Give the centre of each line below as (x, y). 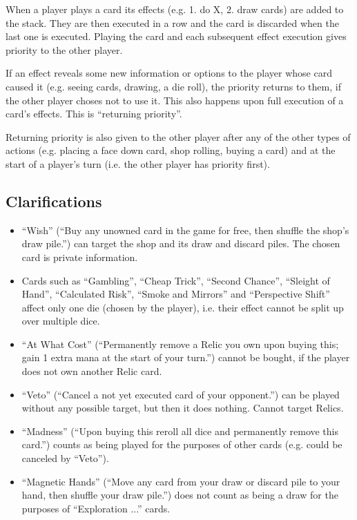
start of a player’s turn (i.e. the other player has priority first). (138, 163)
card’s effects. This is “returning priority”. (94, 114)
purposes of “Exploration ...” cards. (96, 508)
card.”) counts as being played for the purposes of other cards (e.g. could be (182, 444)
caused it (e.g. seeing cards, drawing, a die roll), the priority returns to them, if (173, 86)
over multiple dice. (61, 321)
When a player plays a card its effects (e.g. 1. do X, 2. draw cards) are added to (175, 9)
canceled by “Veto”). (65, 458)
